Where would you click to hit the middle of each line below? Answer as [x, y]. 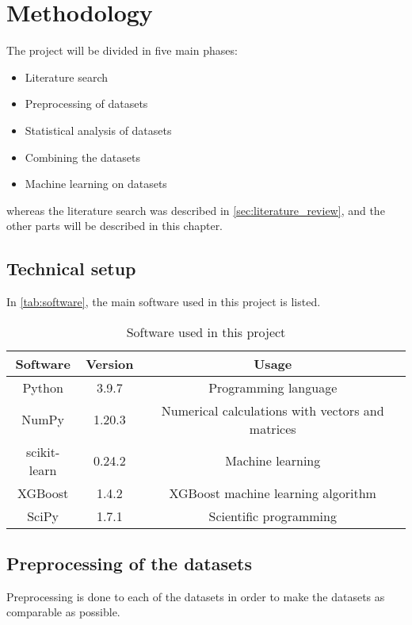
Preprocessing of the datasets [129, 564]
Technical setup [71, 268]
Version [110, 363]
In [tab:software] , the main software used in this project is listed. [164, 302]
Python [43, 387]
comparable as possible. [63, 612]
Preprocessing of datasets [86, 104]
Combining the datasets [83, 157]
